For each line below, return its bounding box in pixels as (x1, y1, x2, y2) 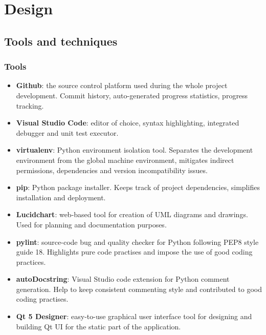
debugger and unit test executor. (16, 127, 119, 138)
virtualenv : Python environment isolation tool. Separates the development (16, 144, 253, 155)
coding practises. (16, 294, 69, 304)
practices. (16, 256, 46, 267)
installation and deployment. (16, 192, 106, 202)
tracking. (16, 100, 44, 111)
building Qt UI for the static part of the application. (16, 321, 181, 331)
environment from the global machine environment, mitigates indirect (16, 154, 234, 165)
